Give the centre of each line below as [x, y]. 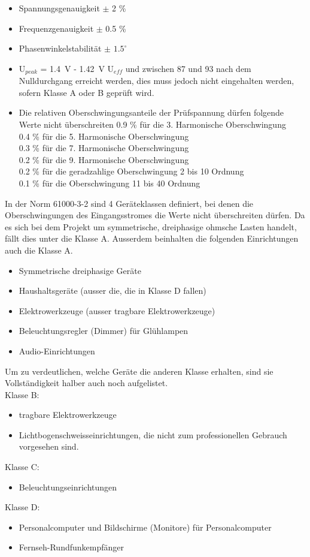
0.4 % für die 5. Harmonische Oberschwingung [104, 136]
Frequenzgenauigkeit [56, 28]
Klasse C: [22, 467]
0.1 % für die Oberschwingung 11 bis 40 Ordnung [110, 183]
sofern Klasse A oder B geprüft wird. [86, 92]
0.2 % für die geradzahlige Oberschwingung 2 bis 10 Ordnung [131, 171]
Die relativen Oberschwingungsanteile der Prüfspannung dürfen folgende [151, 112]
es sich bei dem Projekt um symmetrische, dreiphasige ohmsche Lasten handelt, [151, 226]
